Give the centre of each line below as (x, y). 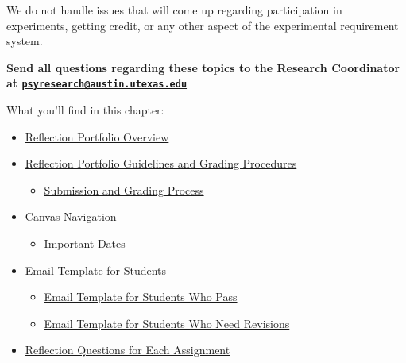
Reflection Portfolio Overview (97, 136)
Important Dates (85, 243)
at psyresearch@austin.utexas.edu (97, 83)
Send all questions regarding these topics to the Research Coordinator (203, 67)
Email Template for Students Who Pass (141, 297)
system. (25, 41)
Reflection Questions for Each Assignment (128, 350)
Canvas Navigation (71, 216)
